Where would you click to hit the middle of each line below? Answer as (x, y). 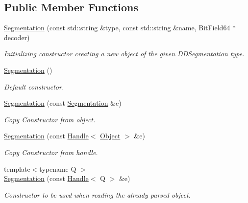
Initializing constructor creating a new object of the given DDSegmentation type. (124, 54)
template (17, 169)
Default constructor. (34, 86)
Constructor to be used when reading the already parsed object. (97, 194)
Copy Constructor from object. (50, 119)
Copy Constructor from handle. (51, 152)
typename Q (58, 169)
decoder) (17, 37)
